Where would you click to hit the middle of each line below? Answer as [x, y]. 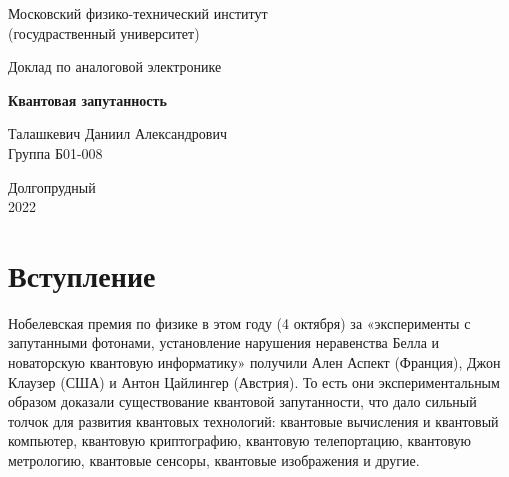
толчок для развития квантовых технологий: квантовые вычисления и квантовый [253, 420]
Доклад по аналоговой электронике [115, 66]
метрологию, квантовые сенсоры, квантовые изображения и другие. [214, 460]
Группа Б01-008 [55, 152]
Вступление [82, 274]
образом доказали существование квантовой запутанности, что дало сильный [242, 401]
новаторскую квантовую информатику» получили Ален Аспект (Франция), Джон [254, 362]
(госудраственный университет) [104, 32]
